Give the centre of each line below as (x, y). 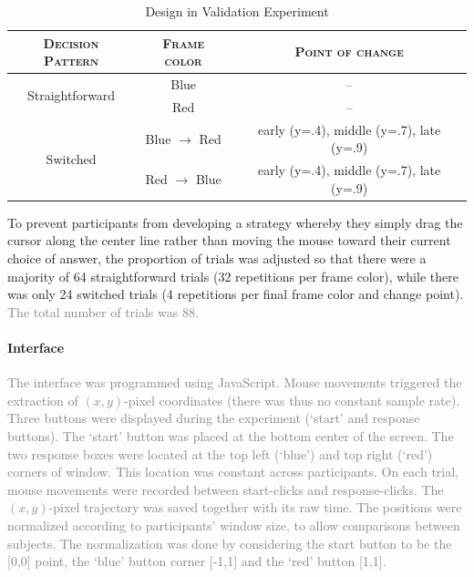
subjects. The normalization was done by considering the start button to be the (230, 543)
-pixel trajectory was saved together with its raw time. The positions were (255, 507)
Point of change (349, 52)
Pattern (71, 61)
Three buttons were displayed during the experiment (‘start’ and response (214, 418)
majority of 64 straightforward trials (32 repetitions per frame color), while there (233, 276)
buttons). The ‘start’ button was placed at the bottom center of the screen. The (231, 435)
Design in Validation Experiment (237, 11)
